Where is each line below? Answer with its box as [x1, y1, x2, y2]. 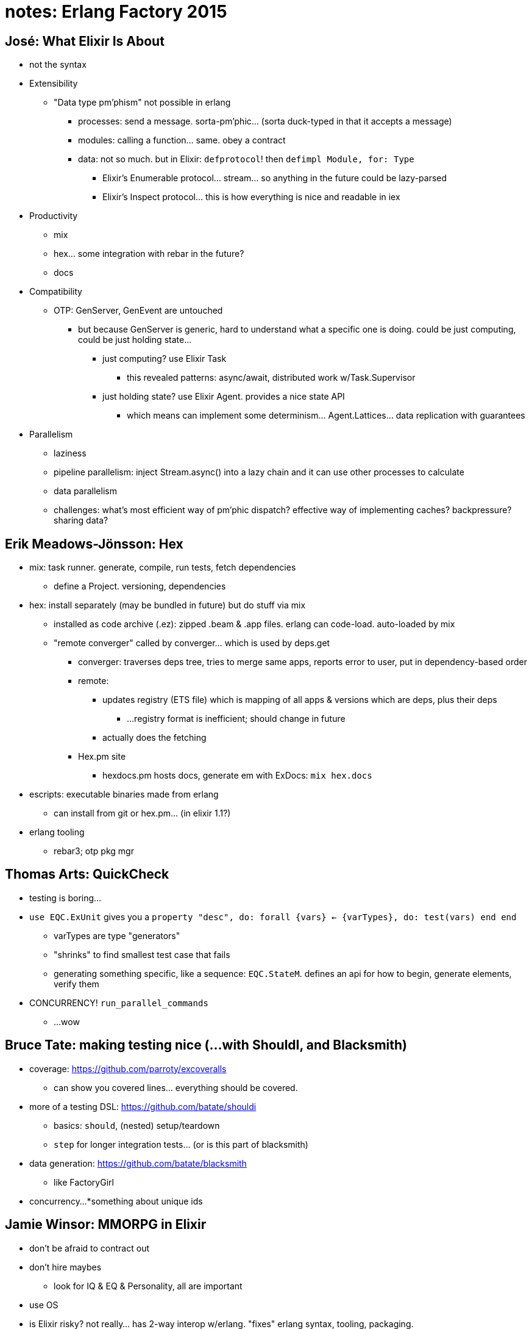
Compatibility [29, 286, 82, 297]
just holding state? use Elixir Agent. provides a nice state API [102, 391, 345, 402]
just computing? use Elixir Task [102, 353, 227, 364]
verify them [54, 978, 99, 989]
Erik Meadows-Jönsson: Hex [5, 536, 183, 552]
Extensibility [29, 78, 78, 89]
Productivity [29, 211, 78, 221]
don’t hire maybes [29, 1261, 102, 1272]
